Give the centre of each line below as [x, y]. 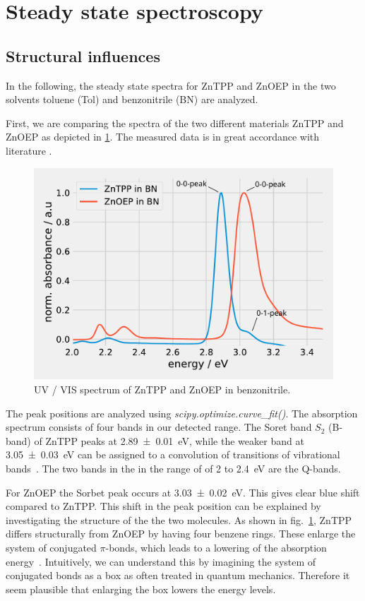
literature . [29, 150]
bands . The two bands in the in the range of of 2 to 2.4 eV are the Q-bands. [173, 468]
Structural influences [83, 55]
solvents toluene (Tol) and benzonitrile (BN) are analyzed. [132, 99]
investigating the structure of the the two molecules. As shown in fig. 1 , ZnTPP [179, 519]
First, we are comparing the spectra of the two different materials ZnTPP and [175, 123]
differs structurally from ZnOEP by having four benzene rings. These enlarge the [181, 534]
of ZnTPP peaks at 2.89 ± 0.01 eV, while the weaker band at [169, 440]
